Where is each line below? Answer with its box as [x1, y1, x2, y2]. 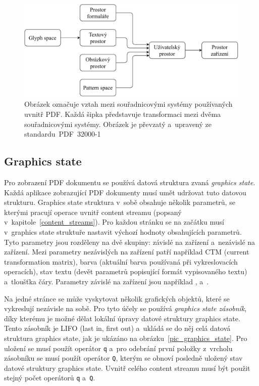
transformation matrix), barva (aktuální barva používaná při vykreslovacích [4, 256, 238, 267]
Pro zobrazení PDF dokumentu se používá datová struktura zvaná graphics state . [4, 177, 255, 188]
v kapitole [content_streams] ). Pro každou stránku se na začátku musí [4, 217, 224, 227]
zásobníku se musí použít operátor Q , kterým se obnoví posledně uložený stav [4, 353, 243, 363]
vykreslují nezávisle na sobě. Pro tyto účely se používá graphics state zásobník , [4, 303, 247, 314]
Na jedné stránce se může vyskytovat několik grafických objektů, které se [4, 293, 230, 304]
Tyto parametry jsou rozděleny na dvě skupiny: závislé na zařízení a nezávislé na [4, 236, 255, 247]
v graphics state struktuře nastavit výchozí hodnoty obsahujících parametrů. [4, 226, 242, 237]
